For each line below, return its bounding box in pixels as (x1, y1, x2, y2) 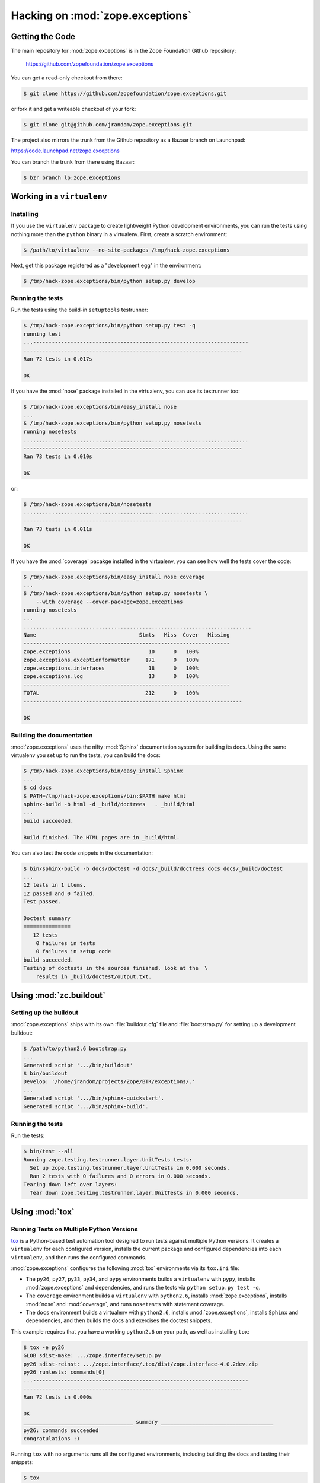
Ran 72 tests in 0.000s (23, 1394, 93, 1401)
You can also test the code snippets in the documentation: (11, 849, 153, 857)
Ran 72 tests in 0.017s (23, 355, 93, 362)
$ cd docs (23, 784, 52, 791)
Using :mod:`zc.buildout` (11, 991, 106, 1001)
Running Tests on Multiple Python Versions (11, 1225, 139, 1233)
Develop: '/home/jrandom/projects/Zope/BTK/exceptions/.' (23, 1078, 196, 1085)
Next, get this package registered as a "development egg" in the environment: (11, 262, 201, 269)
